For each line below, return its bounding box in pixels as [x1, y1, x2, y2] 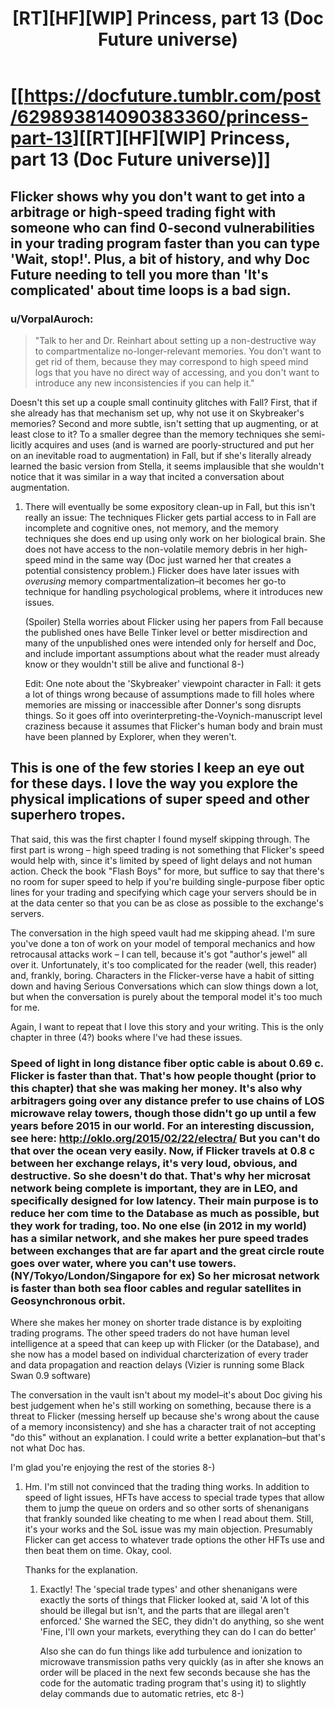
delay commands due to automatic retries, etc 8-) [39, 1687, 245, 1699]
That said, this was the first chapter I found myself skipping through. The [10, 833, 310, 845]
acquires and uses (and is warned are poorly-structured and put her [34, 438, 315, 451]
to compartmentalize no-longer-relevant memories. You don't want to [34, 345, 322, 357]
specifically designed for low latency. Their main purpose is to [10, 1193, 319, 1207]
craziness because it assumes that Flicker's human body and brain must [24, 720, 323, 732]
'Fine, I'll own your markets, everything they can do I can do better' [39, 1625, 317, 1637]
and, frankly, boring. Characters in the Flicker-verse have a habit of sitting [10, 969, 315, 981]
